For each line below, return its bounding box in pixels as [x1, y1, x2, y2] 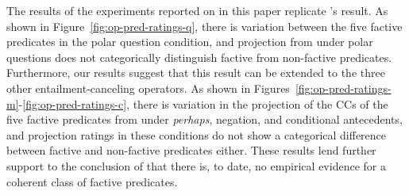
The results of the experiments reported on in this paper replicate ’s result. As [6, 2, 388, 18]
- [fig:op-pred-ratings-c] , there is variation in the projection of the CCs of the [18, 95, 388, 112]
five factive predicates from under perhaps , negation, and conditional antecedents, [6, 111, 403, 128]
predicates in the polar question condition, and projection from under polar [6, 33, 373, 50]
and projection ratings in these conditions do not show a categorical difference [6, 126, 387, 143]
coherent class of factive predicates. [6, 173, 178, 189]
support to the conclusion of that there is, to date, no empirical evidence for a [6, 157, 386, 174]
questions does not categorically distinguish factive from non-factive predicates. [6, 48, 392, 65]
